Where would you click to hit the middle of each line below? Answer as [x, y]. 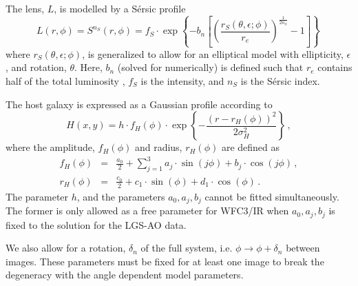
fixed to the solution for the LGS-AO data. [96, 224]
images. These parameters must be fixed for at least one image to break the [165, 261]
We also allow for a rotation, [66, 248]
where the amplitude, [50, 147]
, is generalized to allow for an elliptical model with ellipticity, [213, 53]
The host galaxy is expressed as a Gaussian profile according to [139, 104]
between [303, 248]
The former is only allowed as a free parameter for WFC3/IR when [147, 211]
